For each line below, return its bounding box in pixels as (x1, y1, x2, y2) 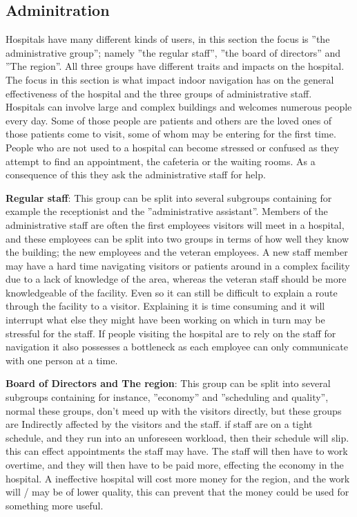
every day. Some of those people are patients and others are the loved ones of (6, 113, 332, 127)
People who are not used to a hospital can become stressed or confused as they (6, 140, 340, 154)
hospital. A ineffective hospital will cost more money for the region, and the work (6, 471, 350, 485)
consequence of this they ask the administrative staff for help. (6, 167, 266, 182)
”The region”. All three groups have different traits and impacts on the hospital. (6, 59, 345, 73)
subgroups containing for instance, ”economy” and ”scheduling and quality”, (6, 390, 329, 404)
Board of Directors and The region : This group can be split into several (6, 376, 331, 391)
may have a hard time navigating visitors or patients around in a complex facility (6, 258, 350, 272)
